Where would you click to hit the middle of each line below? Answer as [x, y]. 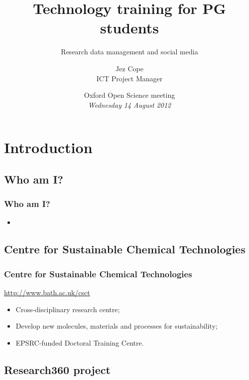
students [129, 28]
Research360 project [57, 369]
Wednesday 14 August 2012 [129, 104]
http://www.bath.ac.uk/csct [47, 292]
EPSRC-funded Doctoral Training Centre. [80, 342]
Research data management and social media [129, 52]
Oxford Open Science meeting [129, 95]
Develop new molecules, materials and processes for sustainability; [117, 326]
